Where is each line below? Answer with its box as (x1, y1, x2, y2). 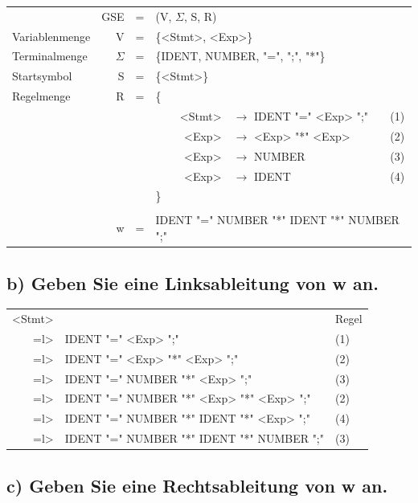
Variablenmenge (12, 27, 91, 44)
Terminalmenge (12, 47, 88, 64)
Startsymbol (12, 67, 72, 84)
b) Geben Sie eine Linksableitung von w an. (6, 270, 379, 295)
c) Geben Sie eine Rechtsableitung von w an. (6, 472, 388, 497)
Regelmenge (12, 88, 71, 104)
